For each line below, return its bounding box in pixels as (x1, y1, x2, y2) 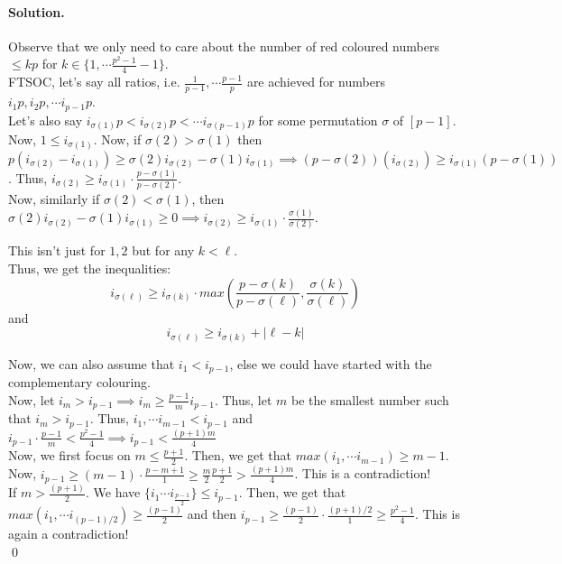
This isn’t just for (8, 241, 106, 260)
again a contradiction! (8, 524, 129, 543)
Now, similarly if (8, 190, 100, 208)
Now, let (8, 390, 55, 409)
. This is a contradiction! (294, 464, 431, 483)
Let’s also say (8, 110, 83, 129)
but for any (132, 241, 195, 260)
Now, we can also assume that (8, 354, 175, 373)
